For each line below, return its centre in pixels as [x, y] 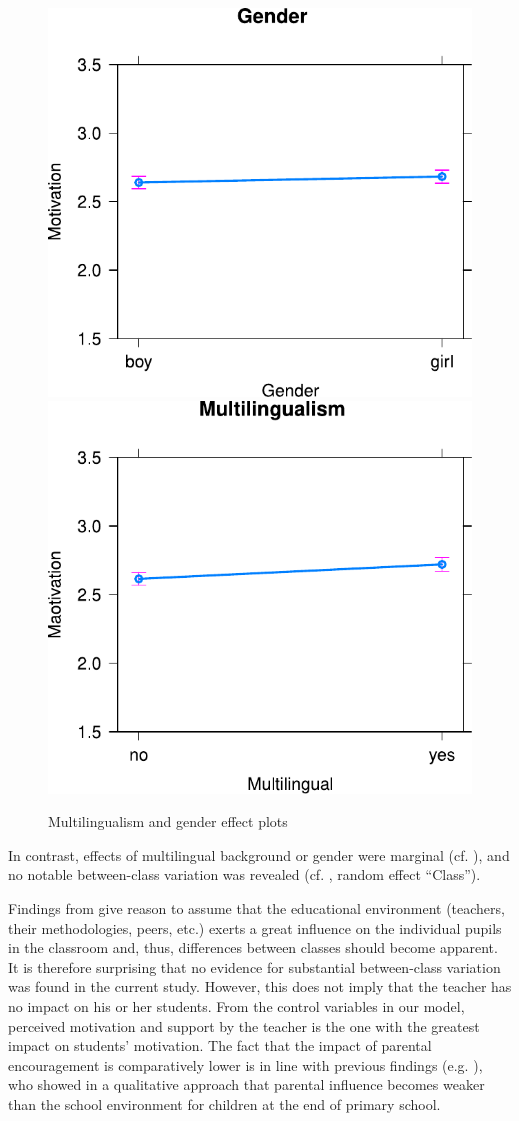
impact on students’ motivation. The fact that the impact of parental [220, 1045]
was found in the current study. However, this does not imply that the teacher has [260, 986]
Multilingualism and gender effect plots [168, 821]
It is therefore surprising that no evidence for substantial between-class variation [254, 966]
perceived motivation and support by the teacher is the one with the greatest [244, 1025]
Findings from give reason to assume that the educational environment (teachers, [256, 908]
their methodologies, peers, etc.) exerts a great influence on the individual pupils [255, 927]
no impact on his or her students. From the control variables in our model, [236, 1006]
